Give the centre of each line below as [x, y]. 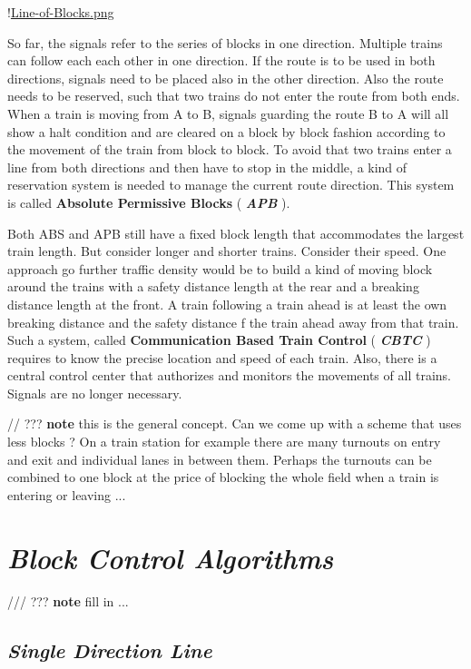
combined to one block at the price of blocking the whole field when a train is [223, 477]
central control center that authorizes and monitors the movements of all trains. [229, 375]
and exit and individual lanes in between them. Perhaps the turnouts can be [220, 459]
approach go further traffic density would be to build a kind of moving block [220, 268]
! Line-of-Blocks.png [61, 12]
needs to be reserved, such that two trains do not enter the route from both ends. [234, 96]
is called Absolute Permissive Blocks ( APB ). [149, 202]
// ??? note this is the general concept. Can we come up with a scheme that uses [235, 423]
